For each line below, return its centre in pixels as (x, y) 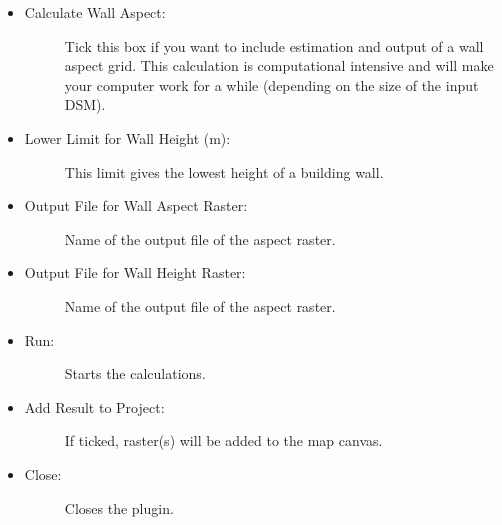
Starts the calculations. (135, 373)
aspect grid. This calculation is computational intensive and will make (279, 65)
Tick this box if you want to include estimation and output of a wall (274, 45)
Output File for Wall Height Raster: (135, 272)
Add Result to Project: (94, 406)
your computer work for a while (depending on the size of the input (271, 84)
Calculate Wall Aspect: (95, 12)
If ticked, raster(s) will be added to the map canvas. (223, 440)
